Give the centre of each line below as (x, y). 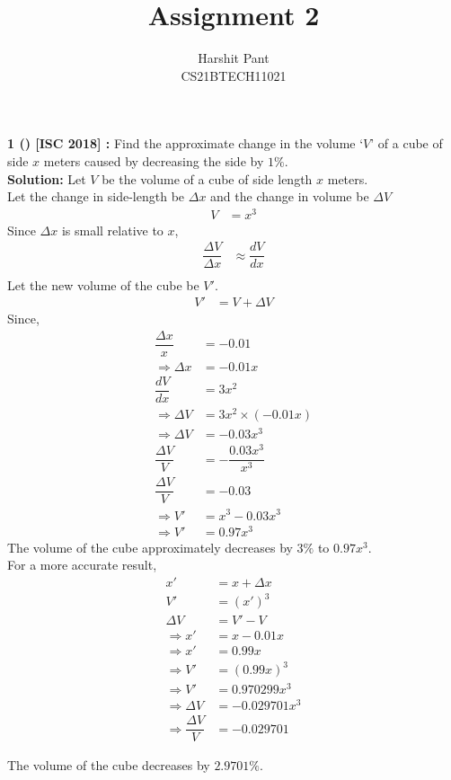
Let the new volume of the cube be (103, 284)
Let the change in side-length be (96, 196)
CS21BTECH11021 (234, 75)
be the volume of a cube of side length (207, 178)
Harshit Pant (234, 58)
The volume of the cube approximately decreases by (150, 547)
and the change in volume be (290, 196)
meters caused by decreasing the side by (154, 160)
